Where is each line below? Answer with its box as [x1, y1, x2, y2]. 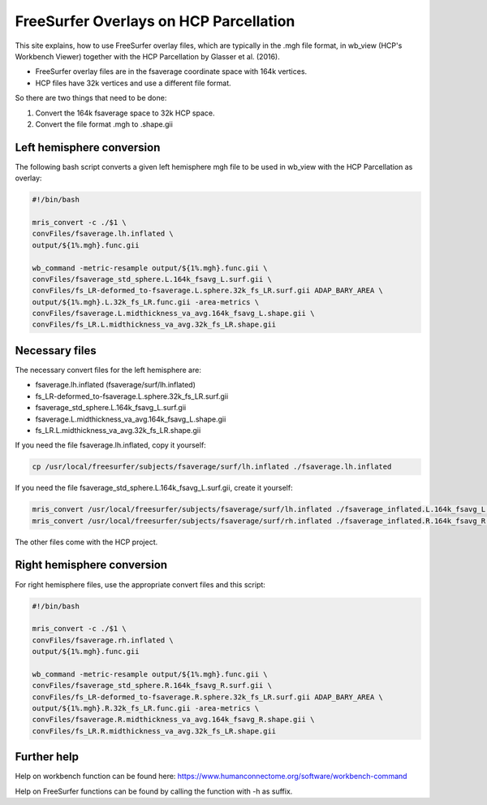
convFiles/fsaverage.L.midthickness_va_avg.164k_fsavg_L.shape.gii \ [32, 309, 315, 318]
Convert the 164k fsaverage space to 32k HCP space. [35, 108, 215, 118]
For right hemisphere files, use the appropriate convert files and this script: [15, 579, 265, 589]
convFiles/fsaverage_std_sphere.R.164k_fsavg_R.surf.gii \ [32, 681, 272, 690]
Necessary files [15, 344, 97, 357]
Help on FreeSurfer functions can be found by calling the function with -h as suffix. [15, 786, 293, 796]
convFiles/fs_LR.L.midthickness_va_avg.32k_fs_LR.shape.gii [32, 320, 277, 329]
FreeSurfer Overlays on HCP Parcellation [15, 12, 295, 30]
